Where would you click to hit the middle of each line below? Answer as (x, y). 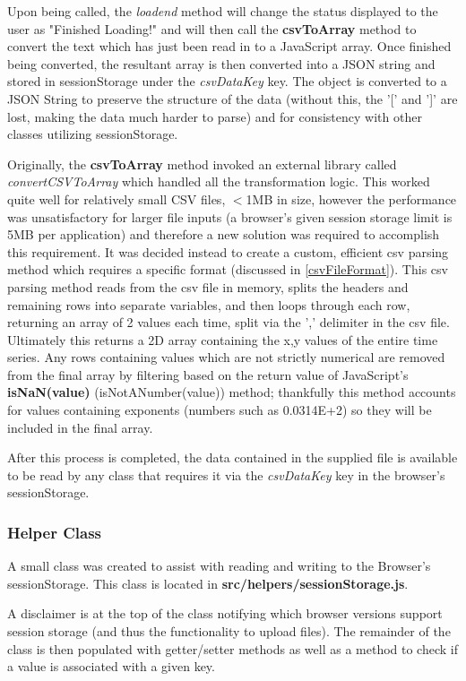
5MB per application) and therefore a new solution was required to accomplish (224, 234)
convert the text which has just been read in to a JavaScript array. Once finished (229, 46)
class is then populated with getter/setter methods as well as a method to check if (233, 648)
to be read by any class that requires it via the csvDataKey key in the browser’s (226, 474)
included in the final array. (80, 427)
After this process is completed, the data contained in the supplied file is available (233, 457)
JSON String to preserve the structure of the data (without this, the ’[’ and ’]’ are (233, 98)
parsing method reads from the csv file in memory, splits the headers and (208, 286)
